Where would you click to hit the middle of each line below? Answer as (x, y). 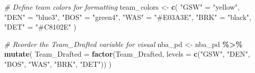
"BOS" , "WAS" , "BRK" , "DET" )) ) (58, 64)
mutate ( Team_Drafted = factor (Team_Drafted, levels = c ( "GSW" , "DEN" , (127, 54)
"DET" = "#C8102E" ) (40, 27)
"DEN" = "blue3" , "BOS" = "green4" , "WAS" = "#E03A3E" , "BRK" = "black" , (128, 17)
